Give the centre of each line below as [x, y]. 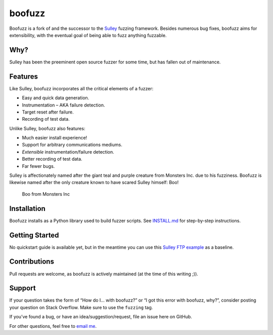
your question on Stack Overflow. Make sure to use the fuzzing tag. [81, 307]
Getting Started [34, 235]
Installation [27, 209]
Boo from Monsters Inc [46, 194]
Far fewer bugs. [38, 166]
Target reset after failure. [48, 112]
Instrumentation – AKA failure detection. [63, 105]
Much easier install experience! [55, 138]
